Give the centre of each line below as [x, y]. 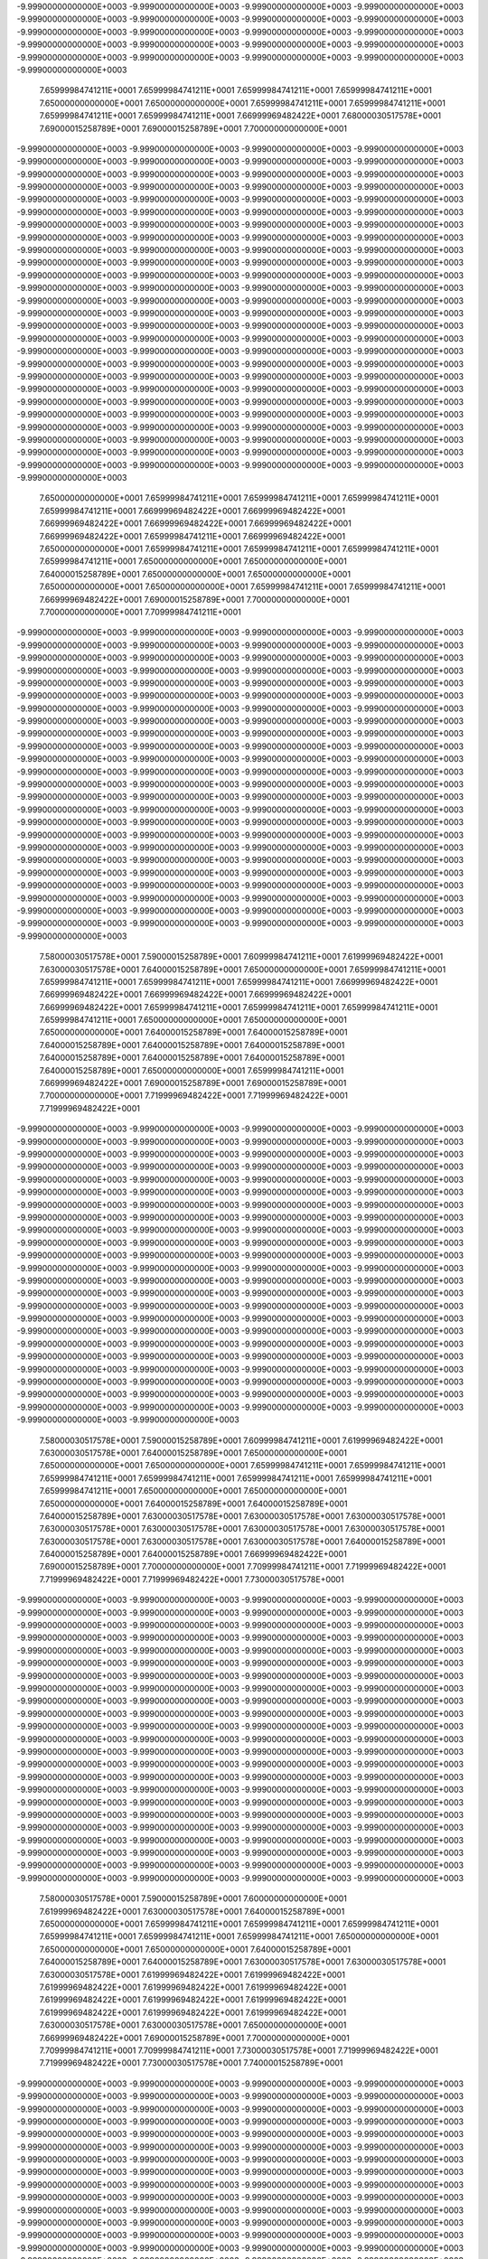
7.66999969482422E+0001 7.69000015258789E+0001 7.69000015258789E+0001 [193, 1083]
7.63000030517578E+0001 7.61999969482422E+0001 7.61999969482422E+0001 [192, 1974]
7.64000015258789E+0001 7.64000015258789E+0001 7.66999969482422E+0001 [193, 1554]
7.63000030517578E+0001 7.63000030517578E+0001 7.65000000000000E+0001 [193, 2025]
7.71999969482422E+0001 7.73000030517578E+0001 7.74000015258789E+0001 [191, 2063]
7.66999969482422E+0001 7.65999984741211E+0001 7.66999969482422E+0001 [192, 536]
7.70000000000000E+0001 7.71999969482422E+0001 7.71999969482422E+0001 [193, 1096]
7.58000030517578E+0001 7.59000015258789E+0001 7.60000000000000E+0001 [193, 1898]
